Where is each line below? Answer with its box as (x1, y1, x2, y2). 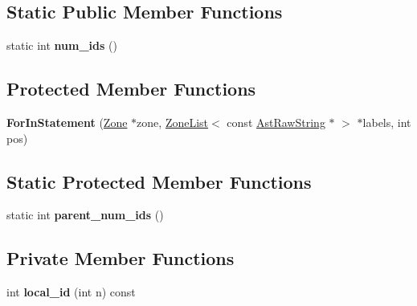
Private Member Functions (6, 246, 235, 271)
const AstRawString (227, 114, 325, 130)
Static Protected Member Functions (6, 169, 312, 194)
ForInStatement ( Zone (6, 114, 128, 130)
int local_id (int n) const (6, 284, 136, 300)
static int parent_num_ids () (6, 206, 164, 223)
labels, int (362, 114, 411, 130)
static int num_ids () (6, 37, 117, 54)
